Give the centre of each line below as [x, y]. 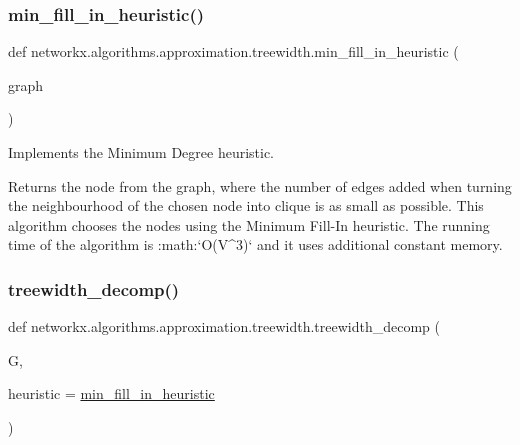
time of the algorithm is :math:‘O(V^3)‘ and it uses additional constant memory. [255, 244]
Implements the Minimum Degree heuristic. [141, 152]
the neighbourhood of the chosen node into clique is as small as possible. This [246, 205]
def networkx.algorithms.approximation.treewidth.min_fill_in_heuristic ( [233, 51]
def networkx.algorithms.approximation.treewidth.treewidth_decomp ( [224, 326]
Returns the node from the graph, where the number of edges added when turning [260, 185]
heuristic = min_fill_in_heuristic [111, 393]
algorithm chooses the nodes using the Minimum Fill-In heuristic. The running [249, 224]
